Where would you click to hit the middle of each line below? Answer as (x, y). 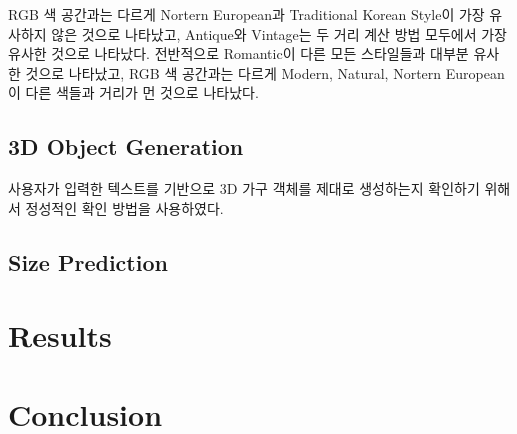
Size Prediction (88, 261)
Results (60, 335)
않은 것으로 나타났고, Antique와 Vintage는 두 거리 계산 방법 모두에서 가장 (279, 33)
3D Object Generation (126, 146)
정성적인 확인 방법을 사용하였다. (124, 207)
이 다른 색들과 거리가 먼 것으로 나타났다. (133, 92)
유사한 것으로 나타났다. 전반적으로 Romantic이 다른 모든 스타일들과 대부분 (238, 53)
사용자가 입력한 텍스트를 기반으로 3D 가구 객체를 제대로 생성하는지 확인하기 (244, 188)
